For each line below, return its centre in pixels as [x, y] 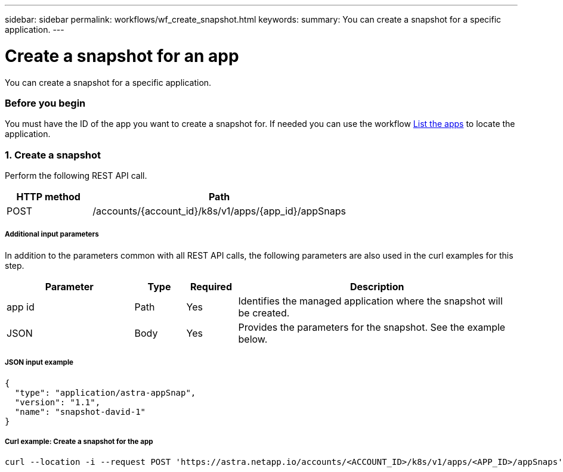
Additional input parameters [52, 235]
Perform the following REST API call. [76, 176]
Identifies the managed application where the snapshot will [370, 301]
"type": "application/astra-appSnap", [105, 392]
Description [377, 286]
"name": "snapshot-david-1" [80, 412]
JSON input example [39, 363]
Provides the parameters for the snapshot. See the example [372, 327]
